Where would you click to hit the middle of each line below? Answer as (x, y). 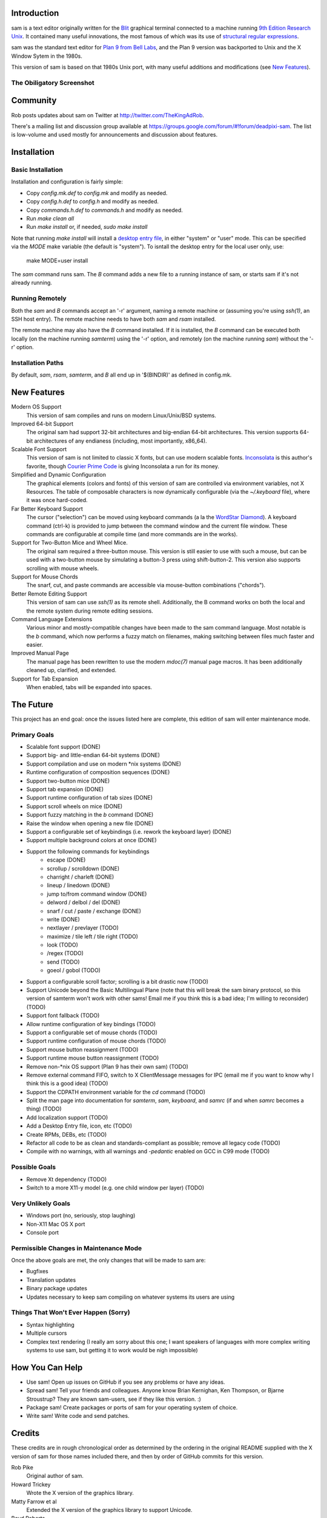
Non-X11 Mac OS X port (56, 1224)
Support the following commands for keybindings (88, 851)
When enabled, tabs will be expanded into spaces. (89, 687)
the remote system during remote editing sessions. (90, 611)
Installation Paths (37, 362)
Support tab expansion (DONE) (65, 789)
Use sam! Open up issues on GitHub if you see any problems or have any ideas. (126, 1382)
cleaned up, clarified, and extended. (71, 670)
